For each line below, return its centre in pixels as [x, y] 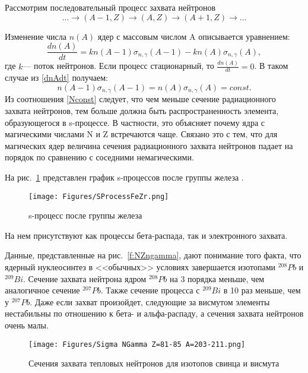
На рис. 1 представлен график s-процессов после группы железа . [124, 177]
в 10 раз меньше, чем [262, 290]
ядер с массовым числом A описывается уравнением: [194, 36]
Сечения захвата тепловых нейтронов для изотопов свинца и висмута [154, 363]
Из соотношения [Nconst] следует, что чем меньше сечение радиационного [140, 99]
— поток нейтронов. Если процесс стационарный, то [118, 66]
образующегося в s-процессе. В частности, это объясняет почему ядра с [135, 122]
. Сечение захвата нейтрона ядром [85, 278]
